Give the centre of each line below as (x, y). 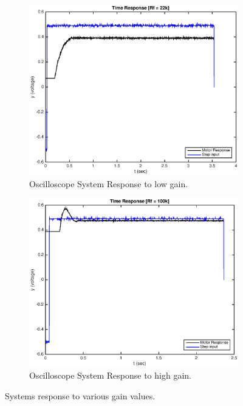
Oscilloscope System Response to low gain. (109, 183)
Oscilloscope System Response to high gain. (110, 375)
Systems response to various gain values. (80, 396)
